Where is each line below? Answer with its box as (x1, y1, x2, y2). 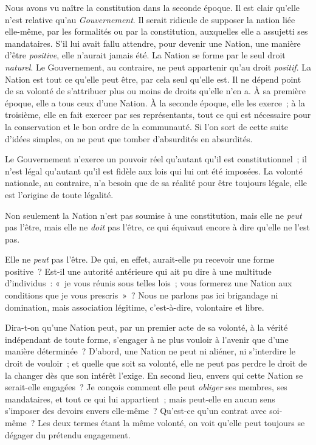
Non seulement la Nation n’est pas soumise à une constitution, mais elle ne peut (5, 209, 302, 221)
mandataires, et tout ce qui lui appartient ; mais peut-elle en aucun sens (5, 392, 275, 405)
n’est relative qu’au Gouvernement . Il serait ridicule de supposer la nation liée (5, 13, 295, 26)
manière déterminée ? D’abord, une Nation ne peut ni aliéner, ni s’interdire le (5, 345, 296, 357)
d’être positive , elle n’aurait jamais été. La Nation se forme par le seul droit (5, 49, 286, 61)
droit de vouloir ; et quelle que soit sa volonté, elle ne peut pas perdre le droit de (5, 357, 307, 370)
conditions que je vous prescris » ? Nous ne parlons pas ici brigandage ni (5, 289, 278, 302)
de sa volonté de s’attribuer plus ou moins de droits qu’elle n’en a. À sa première (5, 85, 306, 97)
